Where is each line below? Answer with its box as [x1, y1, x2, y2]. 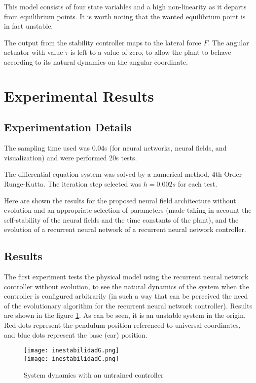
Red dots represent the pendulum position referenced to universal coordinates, [4, 320, 241, 330]
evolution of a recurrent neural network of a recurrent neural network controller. [4, 224, 246, 234]
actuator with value [4, 47, 63, 57]
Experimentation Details [4, 119, 132, 135]
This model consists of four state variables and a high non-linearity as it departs [4, 1, 247, 11]
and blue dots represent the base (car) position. [4, 329, 147, 340]
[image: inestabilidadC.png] [24, 355, 119, 362]
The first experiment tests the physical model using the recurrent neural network [4, 271, 249, 282]
